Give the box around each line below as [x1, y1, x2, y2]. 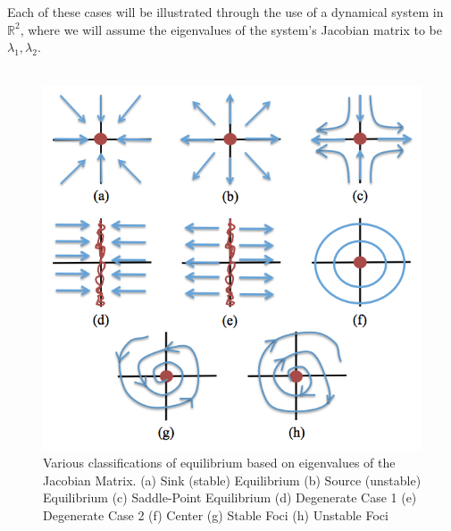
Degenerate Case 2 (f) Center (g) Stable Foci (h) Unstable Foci [43, 506, 388, 525]
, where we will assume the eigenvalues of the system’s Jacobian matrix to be [20, 20, 443, 38]
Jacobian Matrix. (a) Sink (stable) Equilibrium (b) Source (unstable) [43, 470, 422, 489]
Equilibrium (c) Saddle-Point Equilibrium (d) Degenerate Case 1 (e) [43, 488, 417, 507]
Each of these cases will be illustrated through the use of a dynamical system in [7, 3, 444, 21]
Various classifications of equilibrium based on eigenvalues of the [43, 453, 396, 472]
